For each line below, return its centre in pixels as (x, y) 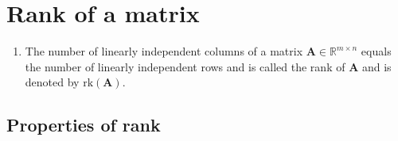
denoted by (52, 82)
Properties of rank (84, 125)
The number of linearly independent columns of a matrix (164, 51)
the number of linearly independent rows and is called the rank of (185, 66)
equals (376, 51)
